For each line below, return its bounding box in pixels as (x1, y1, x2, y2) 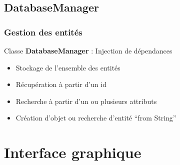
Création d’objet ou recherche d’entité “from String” (15, 112, 176, 123)
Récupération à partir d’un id (15, 79, 106, 89)
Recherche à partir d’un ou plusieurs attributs (15, 95, 157, 106)
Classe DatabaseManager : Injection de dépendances (4, 45, 172, 55)
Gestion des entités (4, 25, 82, 38)
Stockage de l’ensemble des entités (15, 62, 120, 72)
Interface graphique (4, 142, 141, 162)
